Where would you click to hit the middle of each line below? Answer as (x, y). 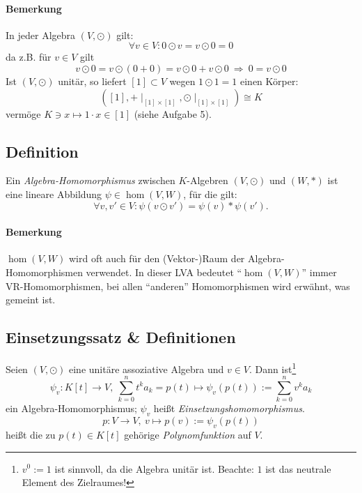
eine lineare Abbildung (54, 194)
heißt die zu (31, 434)
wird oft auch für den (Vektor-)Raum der (157, 258)
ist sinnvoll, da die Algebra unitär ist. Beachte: (154, 468)
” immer (319, 272)
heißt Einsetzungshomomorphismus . (229, 408)
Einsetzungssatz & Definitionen (121, 337)
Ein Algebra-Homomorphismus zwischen (90, 180)
